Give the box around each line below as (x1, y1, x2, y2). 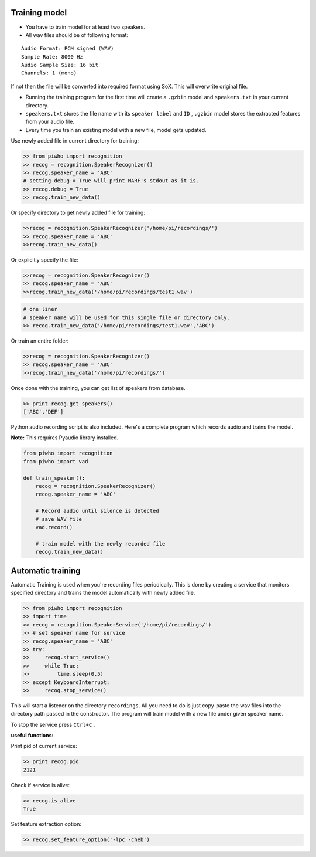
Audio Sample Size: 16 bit (21, 62, 99, 69)
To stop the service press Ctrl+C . (11, 721, 95, 728)
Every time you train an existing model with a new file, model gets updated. (25, 126, 207, 133)
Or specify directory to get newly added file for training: (11, 209, 146, 216)
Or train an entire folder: (11, 337, 69, 344)
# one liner (23, 306, 58, 313)
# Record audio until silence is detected (35, 507, 159, 514)
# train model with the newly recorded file (35, 540, 166, 547)
